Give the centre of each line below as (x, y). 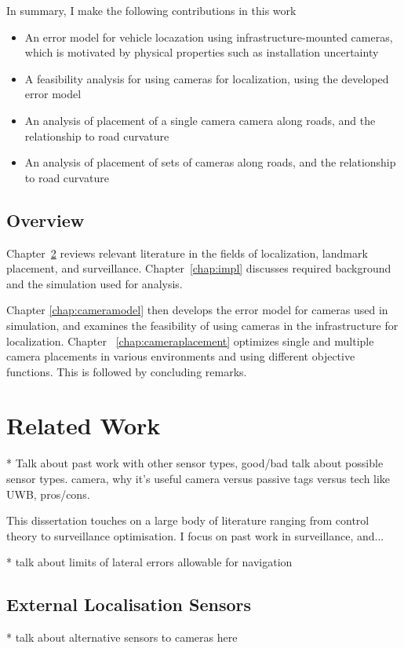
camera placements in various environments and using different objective (181, 356)
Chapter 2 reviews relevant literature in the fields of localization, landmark (187, 253)
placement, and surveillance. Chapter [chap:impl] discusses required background (199, 268)
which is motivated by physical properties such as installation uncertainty (202, 52)
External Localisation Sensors (129, 604)
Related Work (84, 425)
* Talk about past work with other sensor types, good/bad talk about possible (195, 463)
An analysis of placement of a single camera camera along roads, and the (200, 120)
